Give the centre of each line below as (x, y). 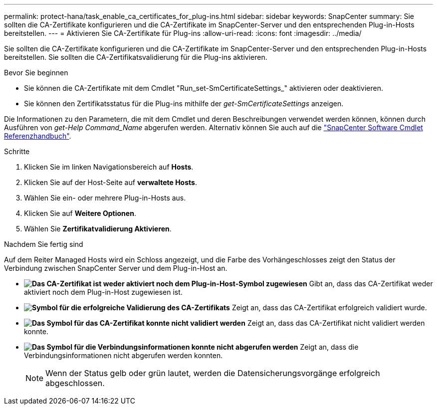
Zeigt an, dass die (329, 347)
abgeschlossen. (75, 383)
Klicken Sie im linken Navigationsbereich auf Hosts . (109, 167)
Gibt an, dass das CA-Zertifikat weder (371, 284)
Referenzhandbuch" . (38, 136)
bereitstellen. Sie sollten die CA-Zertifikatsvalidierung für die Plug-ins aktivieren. (136, 57)
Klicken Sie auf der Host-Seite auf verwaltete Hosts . (110, 182)
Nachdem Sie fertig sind (44, 244)
